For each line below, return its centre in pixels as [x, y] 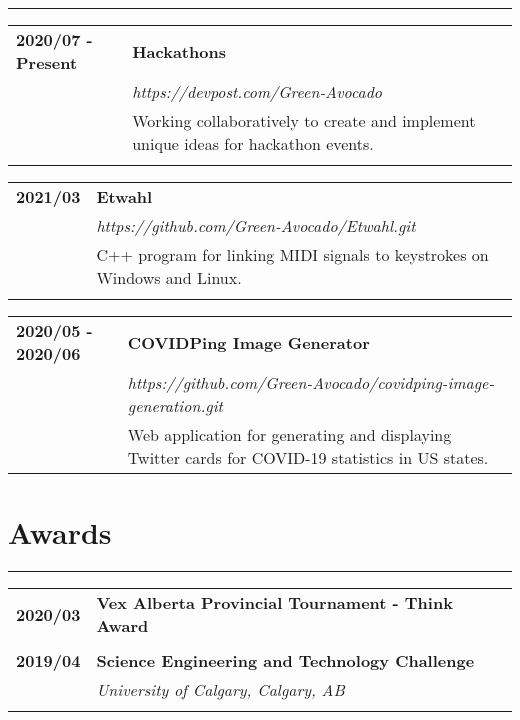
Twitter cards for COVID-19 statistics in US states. [308, 457]
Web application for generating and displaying [289, 434]
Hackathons [179, 51]
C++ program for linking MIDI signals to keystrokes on [292, 254]
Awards [60, 532]
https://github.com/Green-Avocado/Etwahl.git [256, 225]
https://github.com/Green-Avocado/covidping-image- [311, 382]
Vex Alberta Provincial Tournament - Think [274, 603]
